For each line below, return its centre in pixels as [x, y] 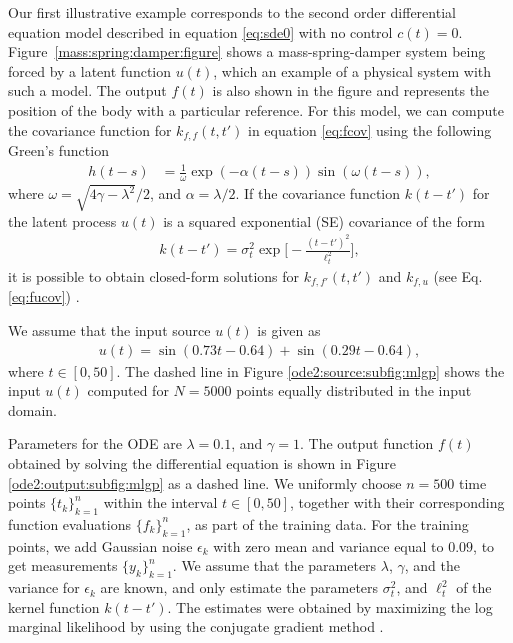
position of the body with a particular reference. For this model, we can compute [256, 109]
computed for [128, 390]
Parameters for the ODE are [95, 443]
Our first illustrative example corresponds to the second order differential [232, 12]
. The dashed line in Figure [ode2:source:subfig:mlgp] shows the [310, 370]
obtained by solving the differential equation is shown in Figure [202, 462]
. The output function [366, 443]
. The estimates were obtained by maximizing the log [330, 606]
